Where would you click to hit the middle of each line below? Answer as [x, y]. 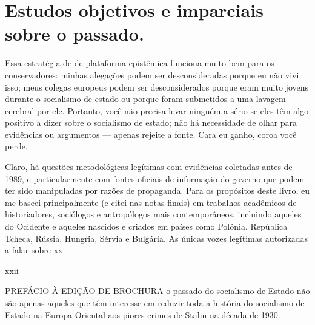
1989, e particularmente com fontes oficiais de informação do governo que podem [155, 178]
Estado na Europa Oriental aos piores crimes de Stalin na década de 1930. [143, 314]
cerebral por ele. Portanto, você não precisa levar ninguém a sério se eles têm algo [157, 110]
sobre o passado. [75, 34]
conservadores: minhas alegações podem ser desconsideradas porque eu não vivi [152, 74]
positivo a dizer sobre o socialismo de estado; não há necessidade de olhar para [151, 122]
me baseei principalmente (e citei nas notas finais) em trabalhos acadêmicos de [151, 202]
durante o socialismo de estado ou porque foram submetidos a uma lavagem [145, 99]
